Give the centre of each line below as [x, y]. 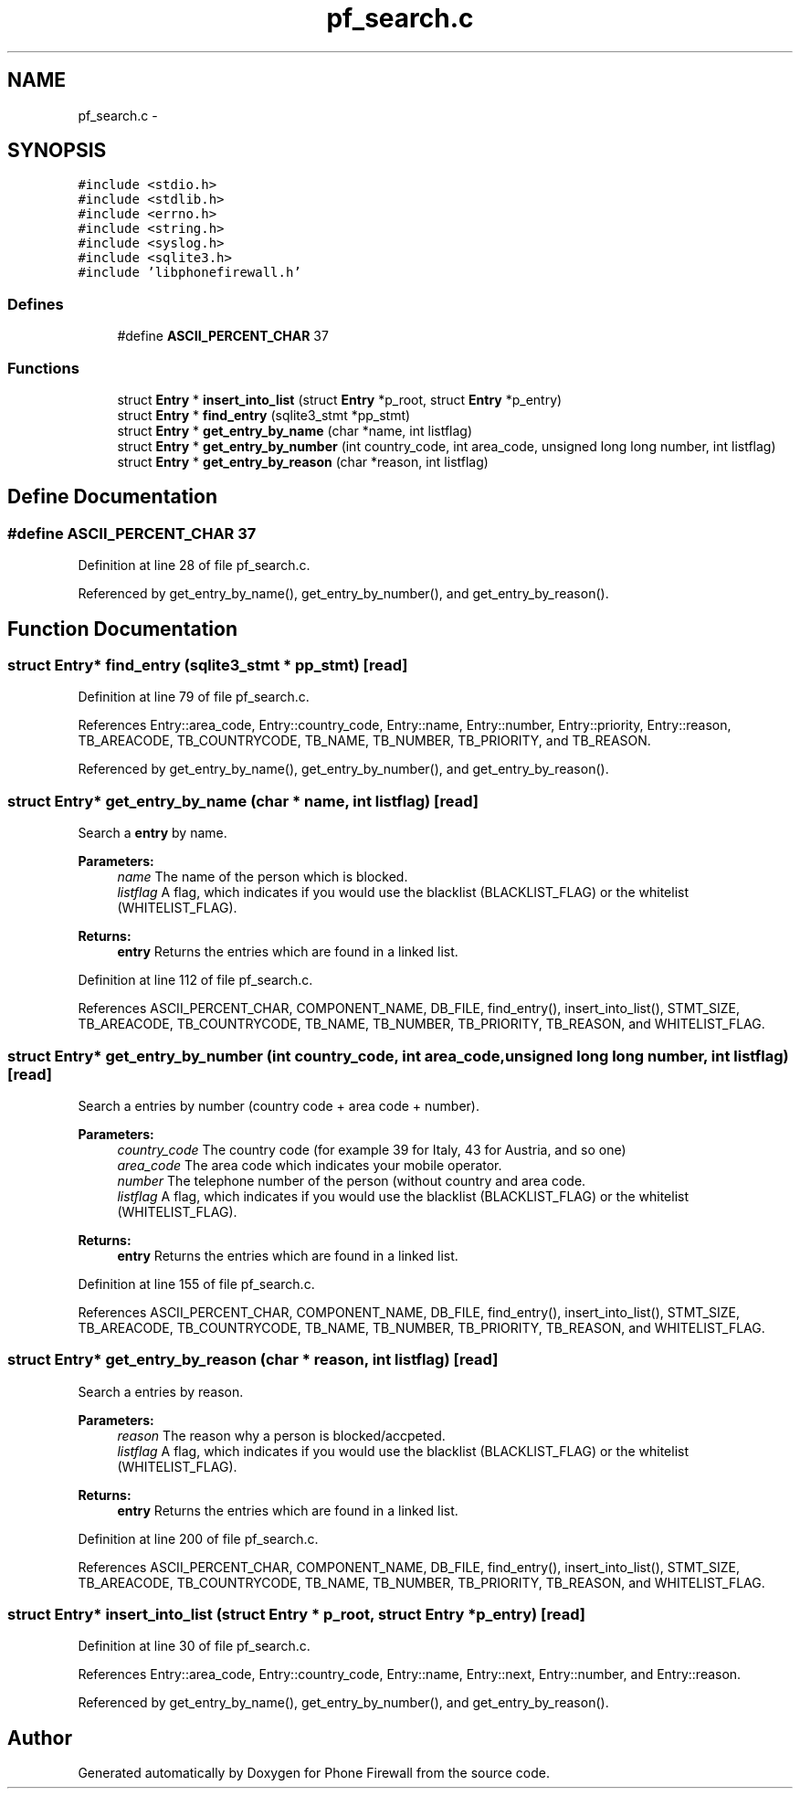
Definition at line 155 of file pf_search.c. [196, 1284]
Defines [36, 304]
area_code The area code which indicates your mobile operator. [310, 1165]
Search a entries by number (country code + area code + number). [279, 1105]
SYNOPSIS [57, 151]
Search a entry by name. [153, 833]
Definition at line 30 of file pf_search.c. [194, 1646]
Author [40, 1738]
